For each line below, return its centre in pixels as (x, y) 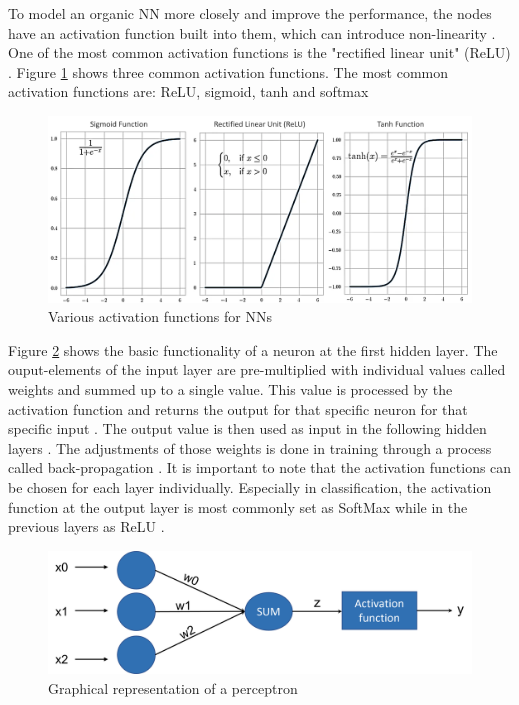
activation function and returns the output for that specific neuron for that (238, 408)
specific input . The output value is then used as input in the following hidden (247, 428)
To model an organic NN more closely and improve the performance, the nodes (250, 13)
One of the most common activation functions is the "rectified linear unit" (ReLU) (259, 52)
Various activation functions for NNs (160, 316)
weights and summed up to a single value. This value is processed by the (230, 389)
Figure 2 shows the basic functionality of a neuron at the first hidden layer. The (253, 349)
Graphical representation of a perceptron (173, 687)
